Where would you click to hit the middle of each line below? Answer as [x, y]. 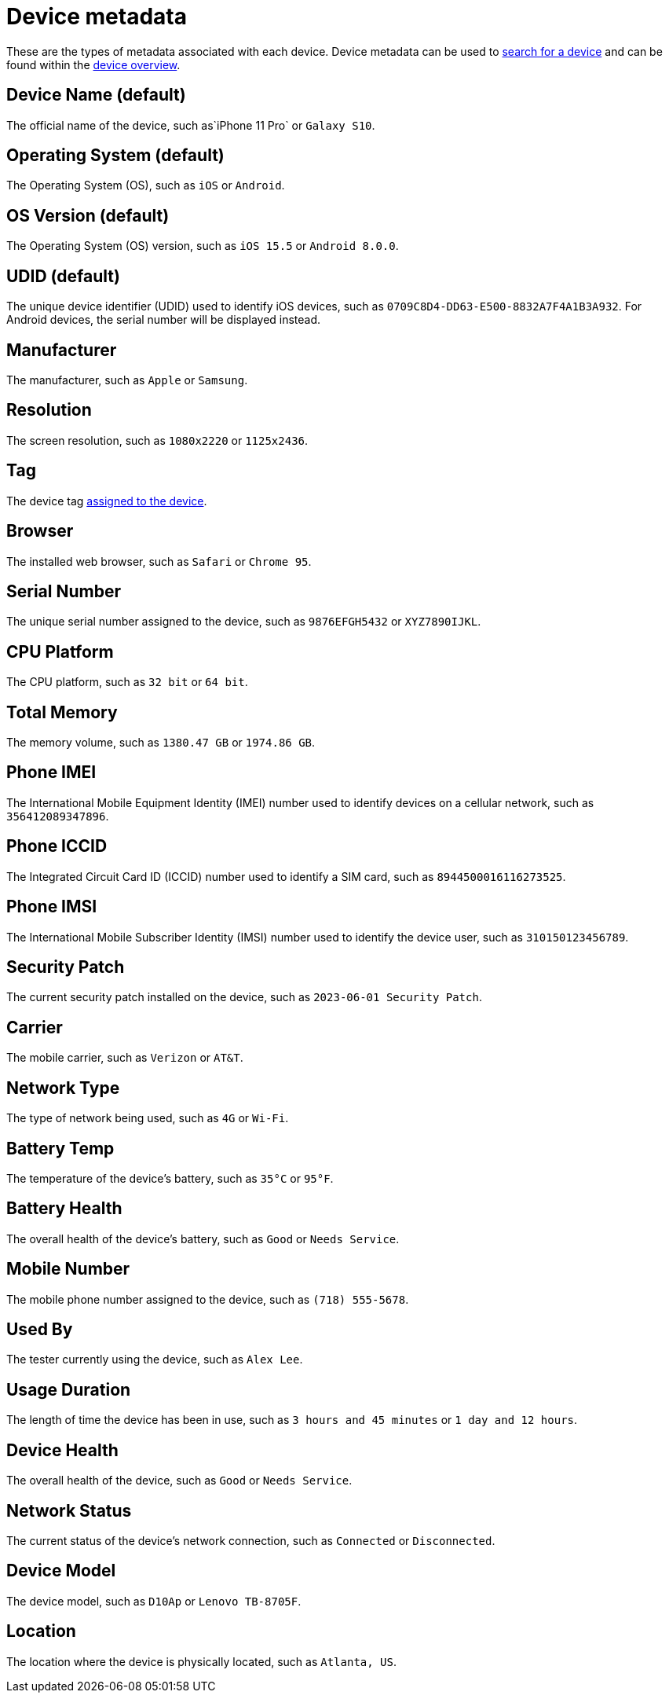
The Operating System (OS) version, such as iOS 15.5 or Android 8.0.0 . [203, 246]
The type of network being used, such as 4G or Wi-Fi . [148, 1118]
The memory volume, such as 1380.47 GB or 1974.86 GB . [161, 743]
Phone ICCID [57, 846]
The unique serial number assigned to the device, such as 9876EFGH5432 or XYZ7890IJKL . [244, 622]
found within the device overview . [93, 64]
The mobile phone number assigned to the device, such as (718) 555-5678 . [208, 1299]
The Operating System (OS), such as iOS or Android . [146, 185]
